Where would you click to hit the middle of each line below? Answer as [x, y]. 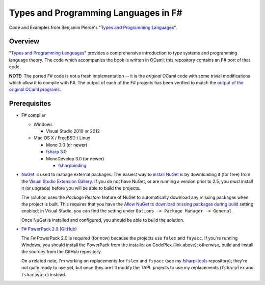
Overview [24, 41]
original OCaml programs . [35, 90]
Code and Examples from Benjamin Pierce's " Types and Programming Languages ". [93, 27]
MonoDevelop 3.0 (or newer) [75, 158]
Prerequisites [30, 104]
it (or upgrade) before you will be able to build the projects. [81, 188]
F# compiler [34, 115]
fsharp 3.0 [56, 152]
